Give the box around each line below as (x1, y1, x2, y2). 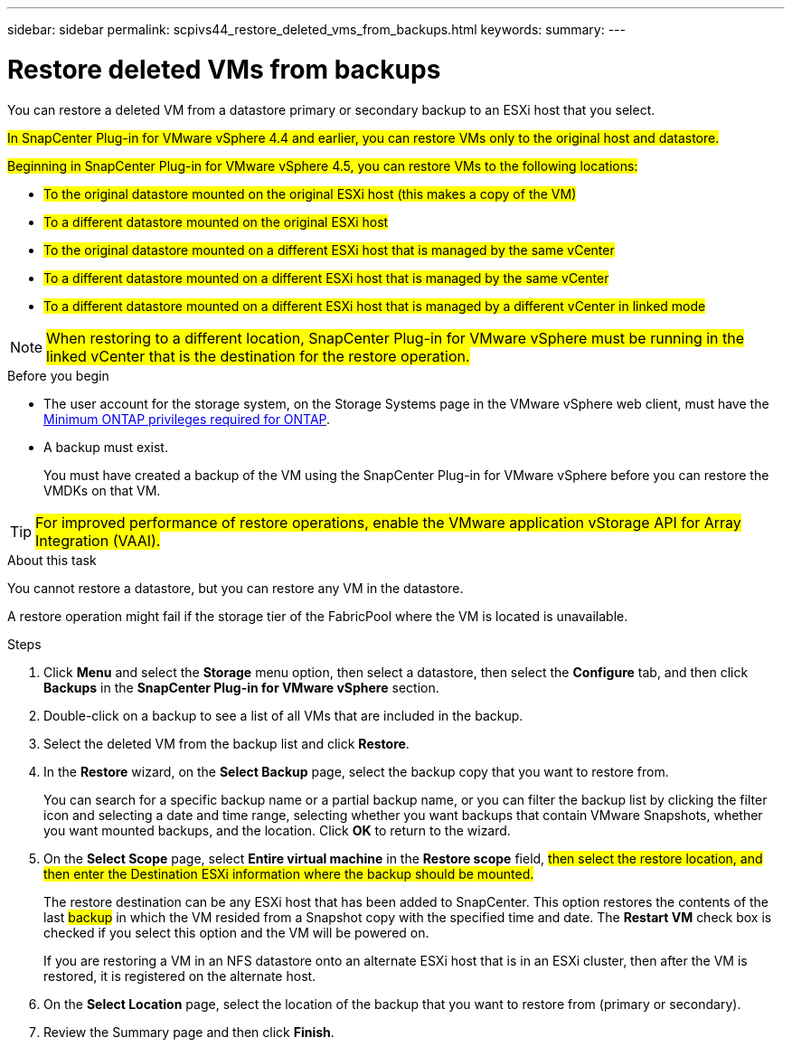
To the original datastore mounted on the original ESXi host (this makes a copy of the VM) (43, 185, 577, 202)
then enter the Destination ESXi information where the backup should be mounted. (43, 865, 534, 882)
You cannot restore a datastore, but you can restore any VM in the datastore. (7, 580, 464, 596)
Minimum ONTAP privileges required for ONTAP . (43, 410, 331, 427)
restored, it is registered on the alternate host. (43, 967, 316, 984)
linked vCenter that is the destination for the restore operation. (46, 346, 470, 365)
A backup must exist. (43, 439, 168, 455)
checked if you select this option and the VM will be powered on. (43, 924, 429, 940)
